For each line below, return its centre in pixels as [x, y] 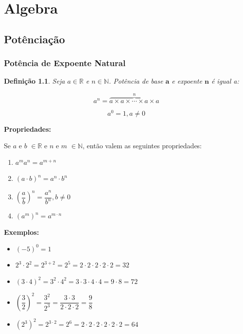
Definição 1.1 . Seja [35, 81]
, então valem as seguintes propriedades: [142, 146]
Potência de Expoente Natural [65, 63]
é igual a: [225, 81]
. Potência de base [136, 81]
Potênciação [35, 39]
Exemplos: [22, 232]
